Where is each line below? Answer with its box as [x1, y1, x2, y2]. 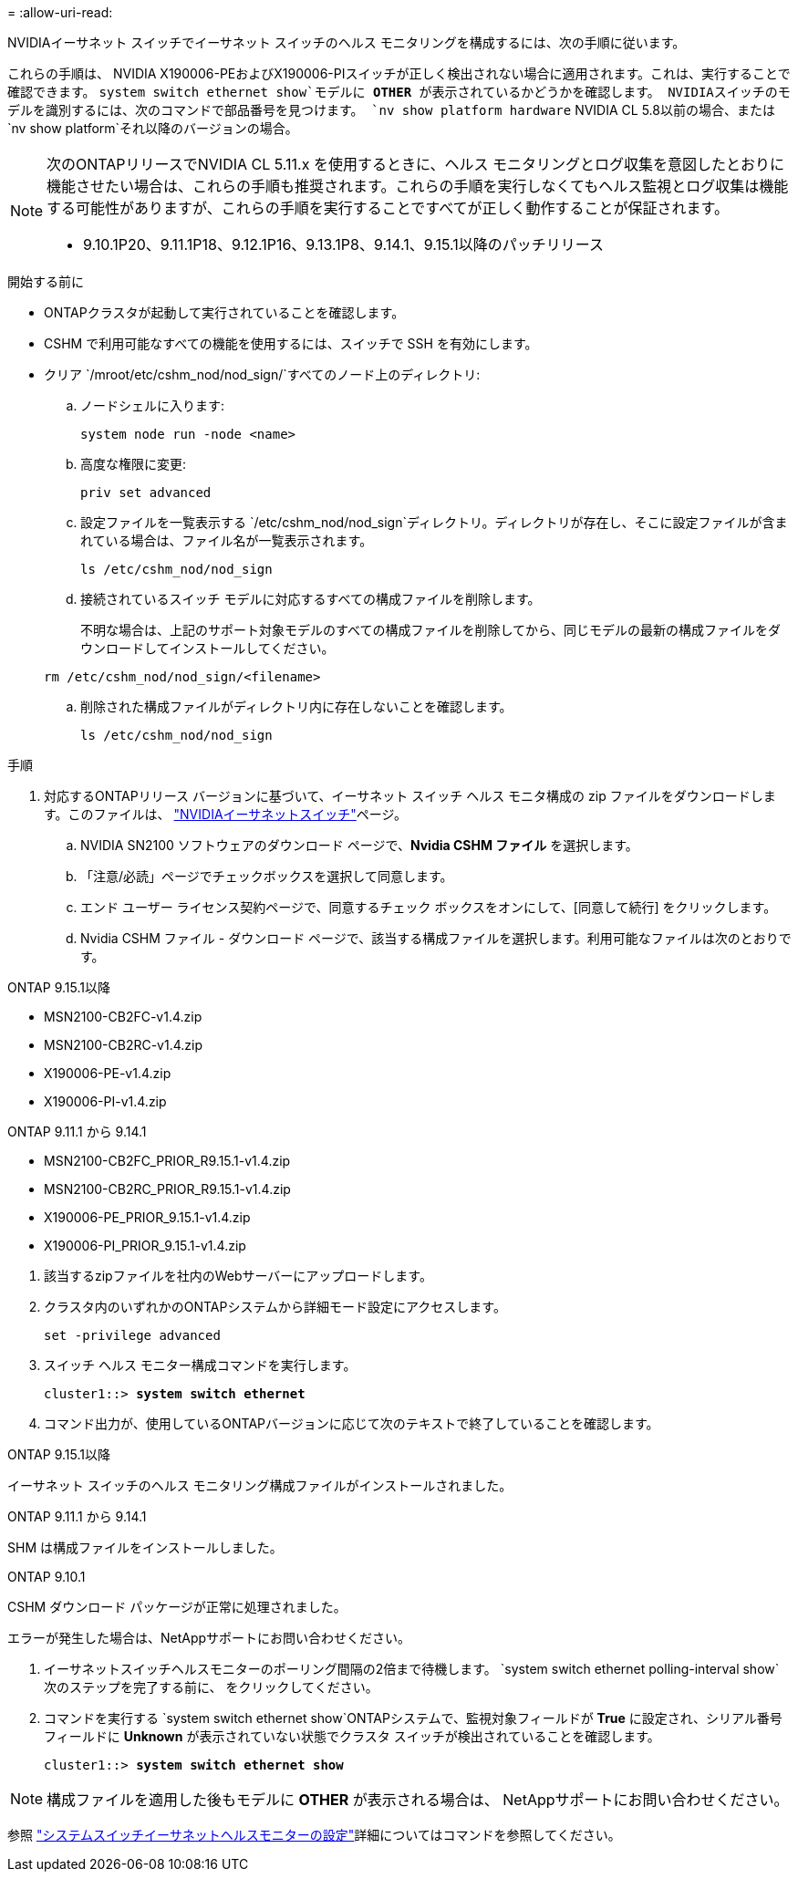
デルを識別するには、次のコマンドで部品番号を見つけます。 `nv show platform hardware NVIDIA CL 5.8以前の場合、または [7, 102, 775, 118]
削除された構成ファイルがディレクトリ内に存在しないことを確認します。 [80, 699, 513, 714]
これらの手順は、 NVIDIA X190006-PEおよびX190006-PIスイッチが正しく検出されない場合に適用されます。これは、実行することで [7, 66, 791, 81]
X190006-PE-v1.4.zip [44, 1065, 171, 1081]
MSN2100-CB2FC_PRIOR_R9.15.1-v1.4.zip [44, 1153, 291, 1168]
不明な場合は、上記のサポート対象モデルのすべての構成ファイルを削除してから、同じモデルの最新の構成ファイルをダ [80, 622, 782, 638]
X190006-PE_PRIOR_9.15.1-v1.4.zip [44, 1209, 251, 1225]
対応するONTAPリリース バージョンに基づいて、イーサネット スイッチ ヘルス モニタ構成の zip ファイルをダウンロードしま [44, 788, 776, 804]
